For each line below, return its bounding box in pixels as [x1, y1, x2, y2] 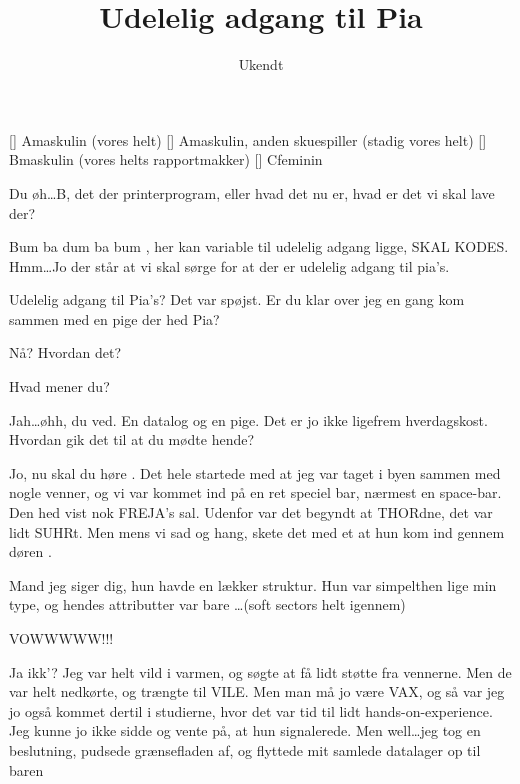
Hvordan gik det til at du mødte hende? [9, 429, 255, 450]
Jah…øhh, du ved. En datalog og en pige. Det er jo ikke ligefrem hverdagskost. [9, 409, 488, 430]
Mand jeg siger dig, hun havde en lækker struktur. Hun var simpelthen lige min [9, 574, 497, 595]
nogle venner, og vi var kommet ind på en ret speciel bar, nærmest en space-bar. [9, 482, 502, 503]
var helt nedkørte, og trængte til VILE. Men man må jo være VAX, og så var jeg [9, 681, 505, 702]
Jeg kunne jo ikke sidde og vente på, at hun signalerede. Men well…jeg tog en [9, 720, 481, 741]
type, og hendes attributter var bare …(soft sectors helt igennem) [9, 594, 406, 615]
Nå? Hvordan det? [9, 342, 122, 363]
